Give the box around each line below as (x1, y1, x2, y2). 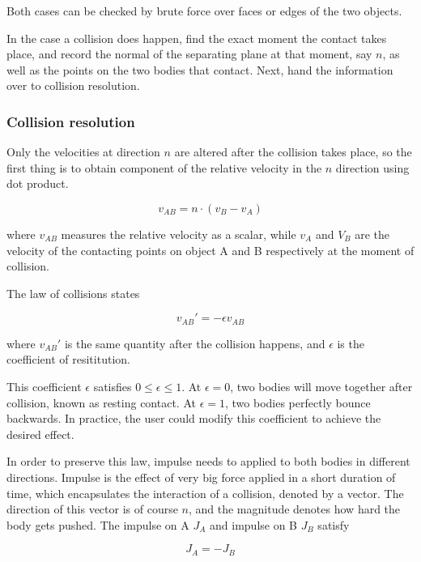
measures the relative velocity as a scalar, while (61, 225, 296, 242)
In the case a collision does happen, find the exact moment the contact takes (6, 29, 387, 46)
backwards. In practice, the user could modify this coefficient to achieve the (6, 410, 381, 427)
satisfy (317, 516, 350, 533)
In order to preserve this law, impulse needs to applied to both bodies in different (6, 453, 410, 470)
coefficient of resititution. (6, 351, 130, 368)
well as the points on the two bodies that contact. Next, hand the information (6, 61, 393, 78)
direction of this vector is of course (6, 500, 178, 517)
